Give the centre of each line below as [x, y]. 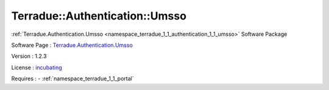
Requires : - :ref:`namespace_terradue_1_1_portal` [73, 78]
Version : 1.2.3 [29, 56]
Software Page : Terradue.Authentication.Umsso [72, 45]
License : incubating [37, 67]
